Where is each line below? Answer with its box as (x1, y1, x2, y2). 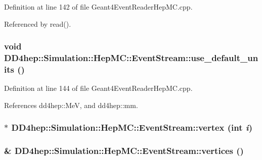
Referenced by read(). (4, 18, 71, 29)
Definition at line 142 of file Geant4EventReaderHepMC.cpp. (4, 2, 193, 12)
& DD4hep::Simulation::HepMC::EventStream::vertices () (4, 144, 244, 157)
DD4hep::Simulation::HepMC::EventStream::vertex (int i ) (11, 121, 252, 134)
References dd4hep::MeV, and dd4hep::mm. (4, 99, 138, 110)
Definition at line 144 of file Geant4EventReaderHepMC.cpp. (4, 83, 193, 93)
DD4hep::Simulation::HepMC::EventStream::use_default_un (4, 51, 258, 64)
